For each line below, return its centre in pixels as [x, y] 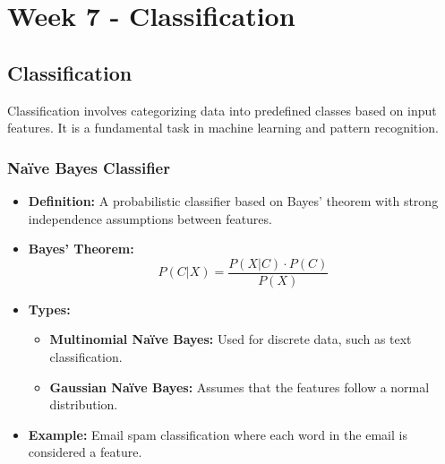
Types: [49, 309]
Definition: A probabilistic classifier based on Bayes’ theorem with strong [233, 200]
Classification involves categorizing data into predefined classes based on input [222, 110]
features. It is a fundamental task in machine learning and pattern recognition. [223, 128]
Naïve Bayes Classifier [89, 167]
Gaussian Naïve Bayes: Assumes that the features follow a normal [240, 387]
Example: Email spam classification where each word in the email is [218, 434]
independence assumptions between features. [150, 218]
